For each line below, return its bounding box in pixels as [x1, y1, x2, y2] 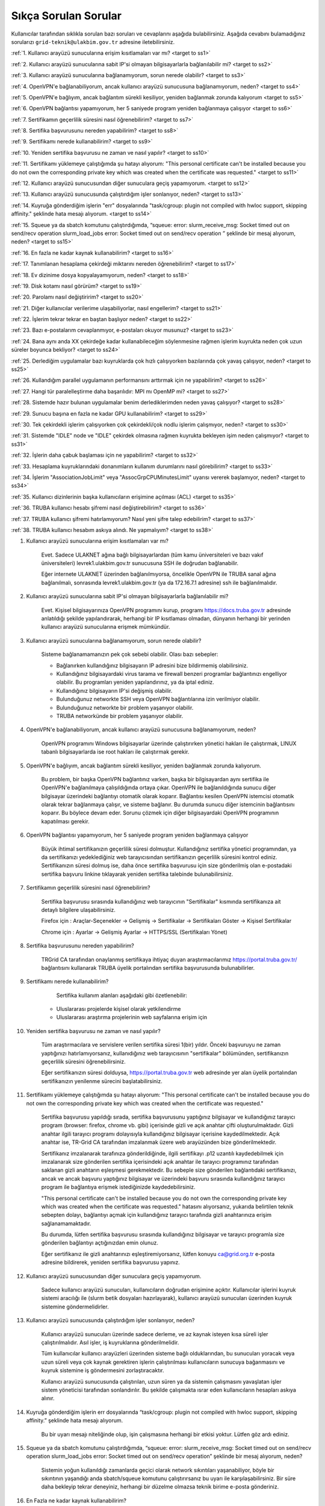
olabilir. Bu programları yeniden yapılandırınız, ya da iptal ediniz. [56, 678, 215, 686]
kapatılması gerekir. [41, 817, 90, 825]
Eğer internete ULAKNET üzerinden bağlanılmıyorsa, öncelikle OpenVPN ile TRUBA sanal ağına [41, 570, 276, 578]
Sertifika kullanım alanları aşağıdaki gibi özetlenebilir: [56, 992, 188, 999]
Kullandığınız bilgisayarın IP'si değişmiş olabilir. [56, 687, 173, 694]
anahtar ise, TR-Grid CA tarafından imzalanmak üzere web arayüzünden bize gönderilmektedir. [41, 1139, 277, 1146]
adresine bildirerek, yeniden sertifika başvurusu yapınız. [41, 1259, 180, 1266]
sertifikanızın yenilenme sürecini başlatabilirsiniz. [41, 1077, 162, 1084]
